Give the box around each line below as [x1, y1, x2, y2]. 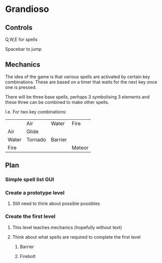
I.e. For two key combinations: [5, 108, 67, 115]
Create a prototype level [5, 189, 65, 196]
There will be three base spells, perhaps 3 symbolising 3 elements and [5, 93, 150, 100]
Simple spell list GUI [5, 176, 55, 183]
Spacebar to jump [5, 46, 42, 52]
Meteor [72, 144, 89, 151]
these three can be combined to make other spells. [5, 99, 109, 105]
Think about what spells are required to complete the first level [12, 234, 141, 240]
